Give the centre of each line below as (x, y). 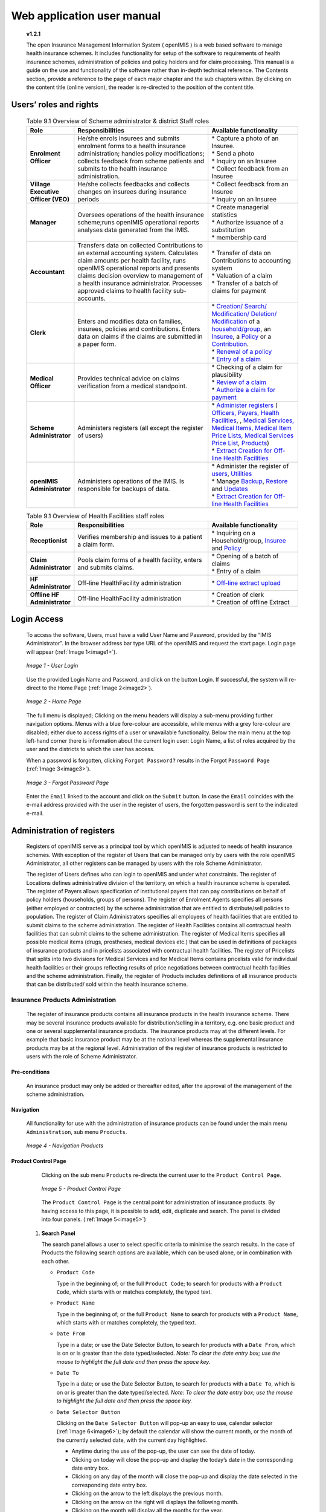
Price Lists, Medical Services (253, 435)
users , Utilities (232, 474)
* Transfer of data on (241, 253)
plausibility (227, 374)
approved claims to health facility (125, 290)
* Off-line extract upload (246, 583)
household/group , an (241, 328)
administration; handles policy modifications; (141, 153)
